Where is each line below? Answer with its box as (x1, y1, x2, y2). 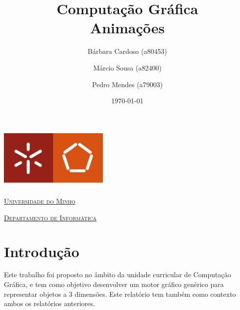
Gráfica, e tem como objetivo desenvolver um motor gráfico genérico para (4, 279, 224, 289)
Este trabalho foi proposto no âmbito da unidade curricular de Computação (4, 269, 231, 280)
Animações (90, 18, 165, 38)
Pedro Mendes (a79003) (92, 79, 163, 89)
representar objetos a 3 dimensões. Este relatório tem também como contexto (4, 288, 236, 299)
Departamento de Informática (4, 212, 96, 222)
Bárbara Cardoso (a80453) (88, 46, 167, 56)
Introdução (4, 241, 79, 261)
